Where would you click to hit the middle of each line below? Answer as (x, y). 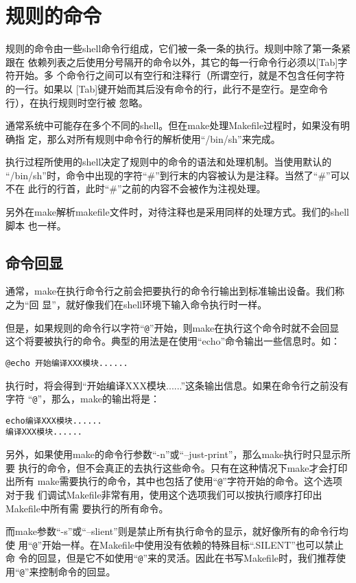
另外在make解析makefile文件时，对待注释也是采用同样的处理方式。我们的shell (177, 212)
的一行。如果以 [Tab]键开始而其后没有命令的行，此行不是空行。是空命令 (167, 88)
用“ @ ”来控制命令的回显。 (61, 572)
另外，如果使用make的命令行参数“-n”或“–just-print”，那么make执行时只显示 (174, 454)
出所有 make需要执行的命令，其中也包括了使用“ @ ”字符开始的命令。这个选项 (174, 481)
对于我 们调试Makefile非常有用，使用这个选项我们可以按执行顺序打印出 (164, 494)
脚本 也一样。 (36, 225)
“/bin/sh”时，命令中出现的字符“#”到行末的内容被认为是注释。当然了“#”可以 (178, 175)
